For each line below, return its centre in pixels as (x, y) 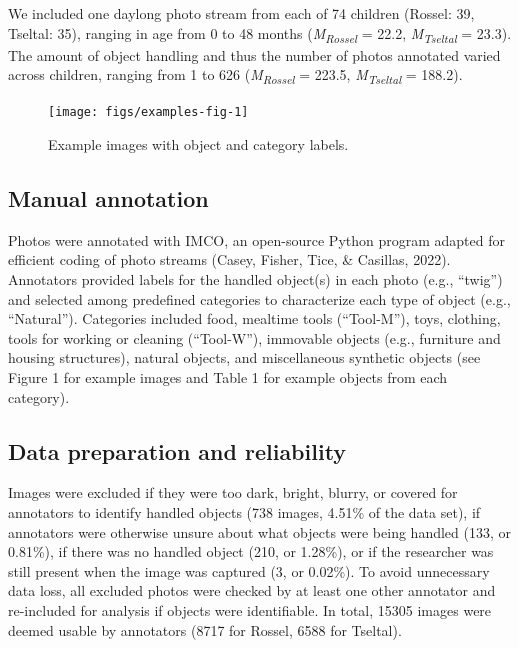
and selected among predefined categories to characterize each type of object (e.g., (259, 298)
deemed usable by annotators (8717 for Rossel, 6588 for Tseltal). (205, 629)
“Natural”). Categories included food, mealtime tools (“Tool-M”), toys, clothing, (254, 318)
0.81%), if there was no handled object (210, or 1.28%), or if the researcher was (251, 551)
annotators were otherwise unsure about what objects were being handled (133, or (259, 531)
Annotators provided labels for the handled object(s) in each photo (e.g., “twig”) (255, 279)
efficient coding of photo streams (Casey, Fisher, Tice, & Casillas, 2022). (229, 259)
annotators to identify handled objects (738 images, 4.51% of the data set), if (244, 512)
